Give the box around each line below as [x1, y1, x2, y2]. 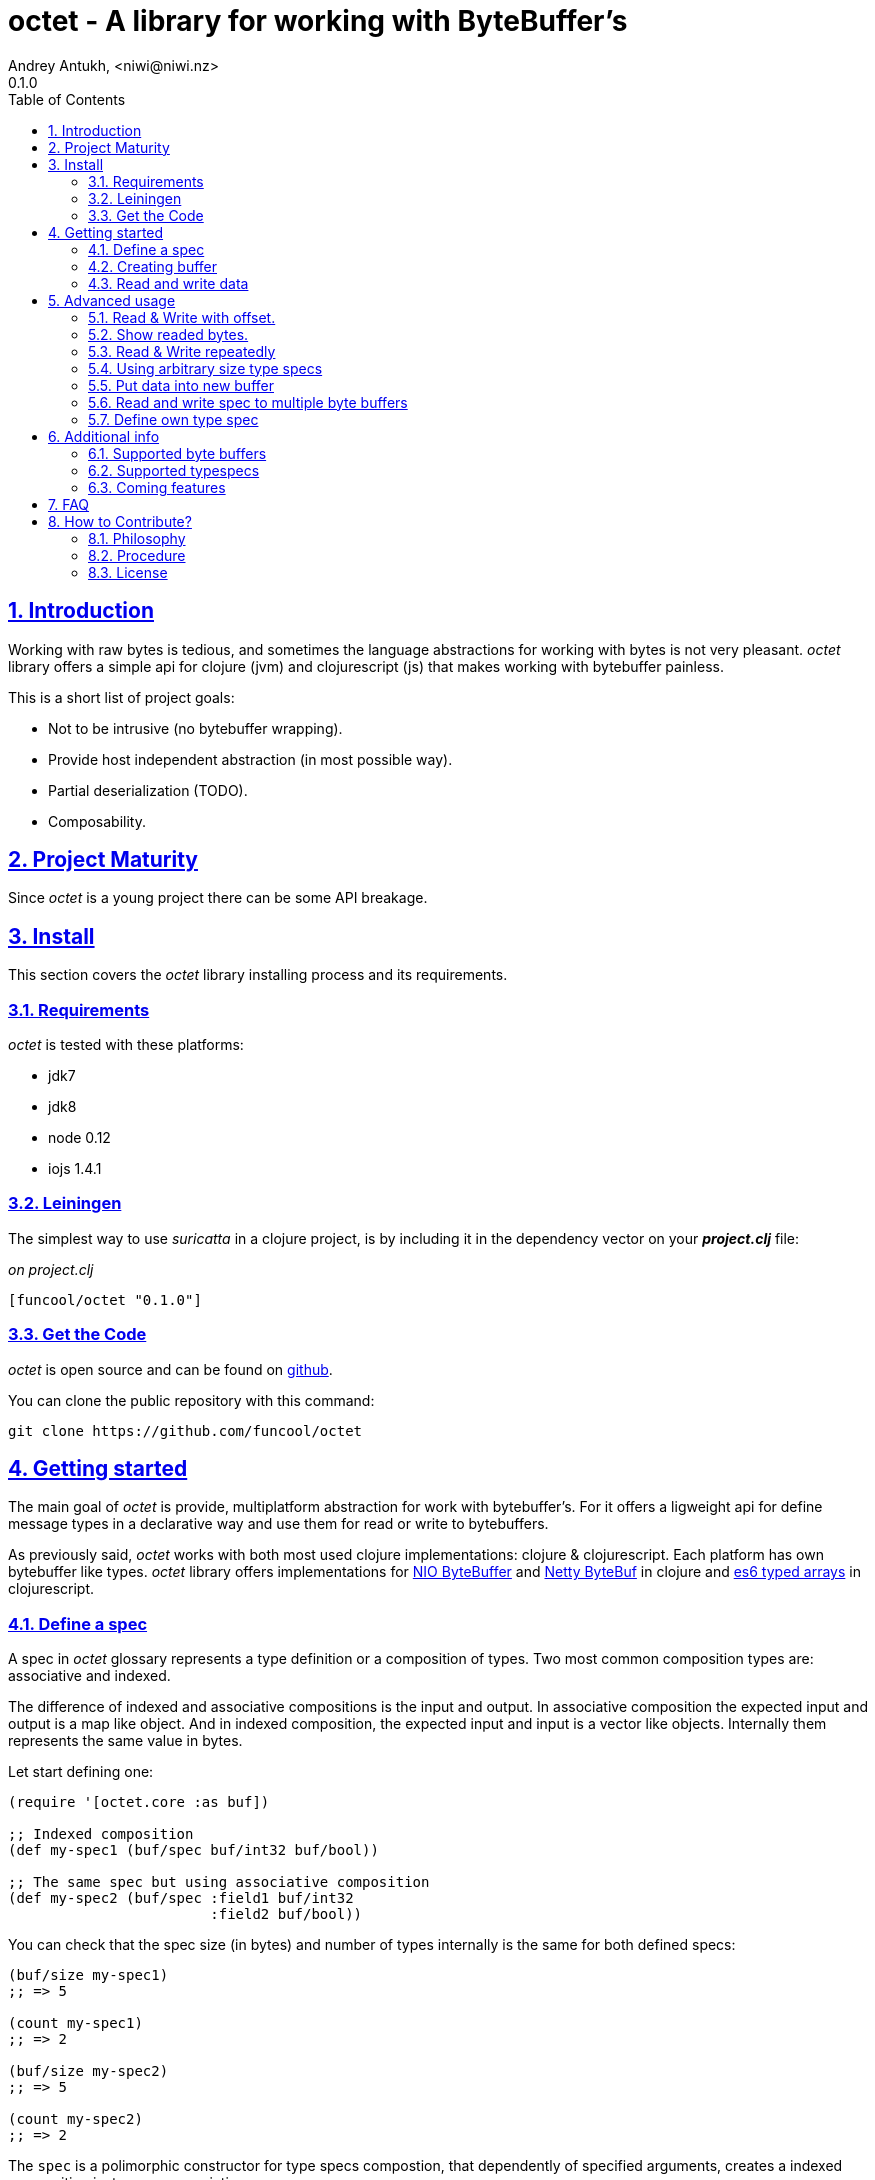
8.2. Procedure [88, 546, 186, 564]
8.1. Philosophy [88, 529, 186, 547]
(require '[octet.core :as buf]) [8, 1794, 270, 1811]
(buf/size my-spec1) [8, 1967, 169, 1984]
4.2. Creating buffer [88, 257, 217, 275]
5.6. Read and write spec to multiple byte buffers [88, 393, 408, 411]
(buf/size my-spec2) [8, 2063, 169, 2080]
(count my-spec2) [8, 2111, 143, 2128]
